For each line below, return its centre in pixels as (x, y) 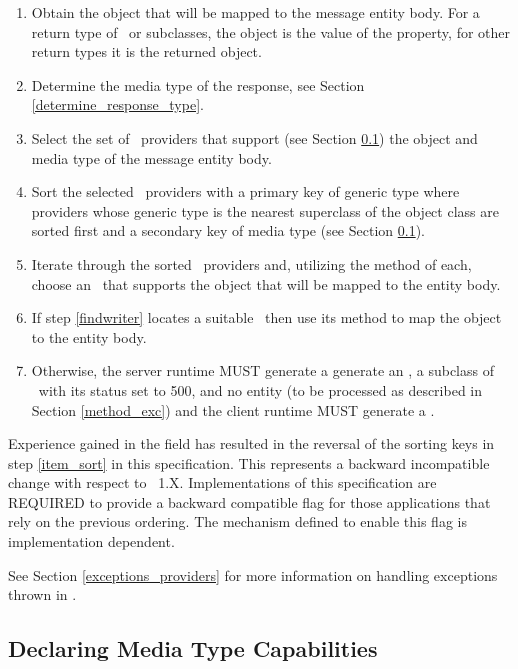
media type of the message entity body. (151, 157)
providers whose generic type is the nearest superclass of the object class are (265, 210)
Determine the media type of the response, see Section (198, 84)
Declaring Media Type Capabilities (193, 648)
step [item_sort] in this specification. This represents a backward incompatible (249, 462)
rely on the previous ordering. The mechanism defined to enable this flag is (237, 521)
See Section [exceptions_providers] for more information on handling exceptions (253, 574)
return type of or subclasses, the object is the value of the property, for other (271, 31)
